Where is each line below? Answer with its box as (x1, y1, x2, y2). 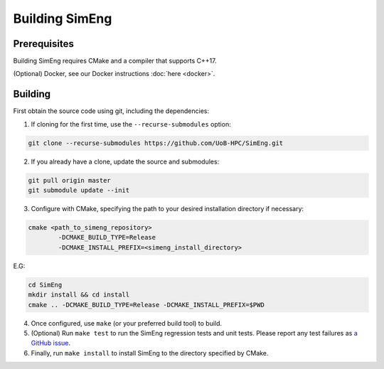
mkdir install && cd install (28, 291, 130, 299)
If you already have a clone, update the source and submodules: (31, 157, 220, 166)
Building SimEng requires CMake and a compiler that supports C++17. (13, 57, 217, 65)
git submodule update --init (28, 186, 130, 195)
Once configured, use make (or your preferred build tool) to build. (31, 319, 223, 327)
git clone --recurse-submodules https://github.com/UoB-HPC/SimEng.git (28, 139, 284, 147)
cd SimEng (28, 281, 63, 289)
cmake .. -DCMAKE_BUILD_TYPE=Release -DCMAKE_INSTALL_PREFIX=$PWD (28, 301, 265, 309)
